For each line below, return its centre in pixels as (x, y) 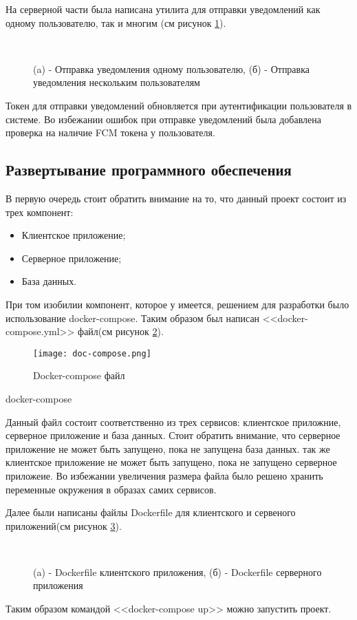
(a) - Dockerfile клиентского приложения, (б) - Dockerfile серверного (177, 571)
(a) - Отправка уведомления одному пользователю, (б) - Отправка (171, 68)
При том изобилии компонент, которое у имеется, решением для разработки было (177, 304)
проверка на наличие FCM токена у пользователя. (110, 132)
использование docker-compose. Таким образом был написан (133, 318)
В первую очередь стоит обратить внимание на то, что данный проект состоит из (176, 198)
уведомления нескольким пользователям (117, 82)
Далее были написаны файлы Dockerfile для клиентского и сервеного (151, 512)
